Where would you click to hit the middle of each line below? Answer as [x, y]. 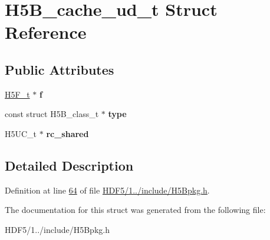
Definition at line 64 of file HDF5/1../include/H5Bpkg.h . [107, 190]
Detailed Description [69, 165]
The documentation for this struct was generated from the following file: [135, 210]
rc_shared [67, 133]
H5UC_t [21, 133]
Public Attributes [60, 69]
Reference [46, 32]
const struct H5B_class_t [52, 114]
